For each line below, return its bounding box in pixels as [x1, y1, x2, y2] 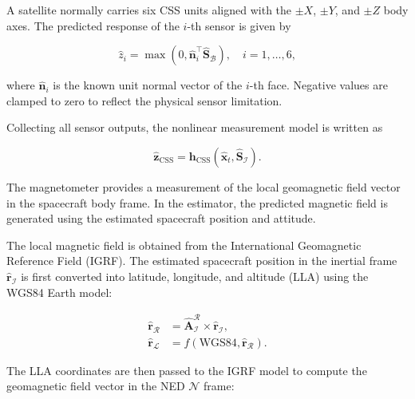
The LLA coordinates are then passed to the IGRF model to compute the [6, 361, 367, 378]
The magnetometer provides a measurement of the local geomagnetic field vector [6, 178, 401, 195]
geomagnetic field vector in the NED [6, 377, 185, 394]
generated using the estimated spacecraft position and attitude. [6, 210, 316, 227]
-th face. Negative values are [249, 77, 388, 93]
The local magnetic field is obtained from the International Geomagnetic [6, 236, 362, 253]
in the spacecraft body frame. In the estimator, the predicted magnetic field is [6, 194, 388, 211]
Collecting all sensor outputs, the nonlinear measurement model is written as [6, 119, 383, 136]
